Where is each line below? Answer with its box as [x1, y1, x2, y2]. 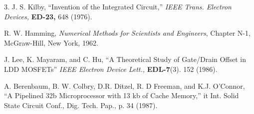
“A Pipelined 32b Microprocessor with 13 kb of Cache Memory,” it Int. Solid [4, 90, 239, 101]
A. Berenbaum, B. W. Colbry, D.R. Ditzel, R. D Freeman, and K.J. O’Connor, [4, 80, 245, 91]
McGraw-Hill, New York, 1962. [4, 37, 98, 48]
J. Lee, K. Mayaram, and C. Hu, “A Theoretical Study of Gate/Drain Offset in [4, 54, 247, 64]
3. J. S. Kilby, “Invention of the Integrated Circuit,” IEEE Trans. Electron [4, 1, 232, 11]
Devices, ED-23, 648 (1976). [4, 11, 92, 21]
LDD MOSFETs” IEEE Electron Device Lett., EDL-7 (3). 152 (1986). [4, 63, 218, 74]
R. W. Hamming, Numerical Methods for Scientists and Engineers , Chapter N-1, [4, 28, 251, 38]
